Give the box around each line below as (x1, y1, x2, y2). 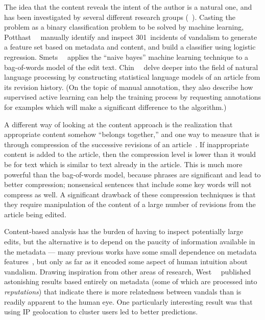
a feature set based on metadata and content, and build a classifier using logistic (4, 41, 256, 52)
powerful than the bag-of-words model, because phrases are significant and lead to (4, 169, 261, 179)
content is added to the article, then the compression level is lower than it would (4, 149, 256, 159)
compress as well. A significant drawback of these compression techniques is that (4, 189, 256, 199)
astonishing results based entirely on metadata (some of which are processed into (4, 276, 257, 287)
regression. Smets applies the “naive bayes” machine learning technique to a (4, 51, 249, 62)
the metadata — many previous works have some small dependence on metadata (4, 246, 257, 257)
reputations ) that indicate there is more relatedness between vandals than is (4, 286, 242, 297)
